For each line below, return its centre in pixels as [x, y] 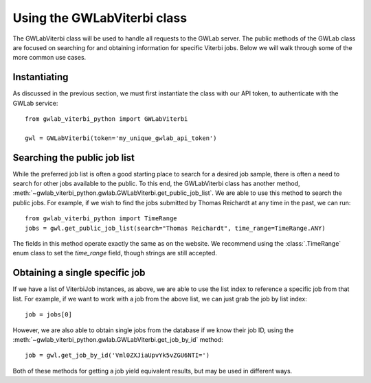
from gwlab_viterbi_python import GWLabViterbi [106, 119]
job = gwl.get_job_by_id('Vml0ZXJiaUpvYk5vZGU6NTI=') [117, 356]
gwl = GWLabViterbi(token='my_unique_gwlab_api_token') [121, 138]
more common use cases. [49, 58]
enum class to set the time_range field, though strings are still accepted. [115, 253]
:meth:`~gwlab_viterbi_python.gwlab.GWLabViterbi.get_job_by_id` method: [118, 339]
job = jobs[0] [48, 315]
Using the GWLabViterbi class [100, 18]
